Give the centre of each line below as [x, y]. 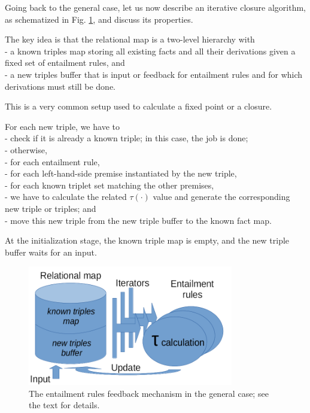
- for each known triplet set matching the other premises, [110, 185]
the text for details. [64, 405]
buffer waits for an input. [51, 252]
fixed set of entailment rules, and [65, 63]
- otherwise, [26, 149]
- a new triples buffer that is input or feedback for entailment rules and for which [154, 74]
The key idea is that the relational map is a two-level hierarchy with [130, 39]
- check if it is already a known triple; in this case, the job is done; [127, 138]
